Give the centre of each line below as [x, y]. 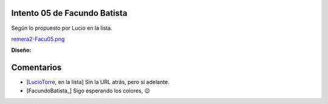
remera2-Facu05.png [38, 39]
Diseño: [21, 50]
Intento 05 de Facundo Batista [69, 13]
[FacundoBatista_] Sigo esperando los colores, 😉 [88, 91]
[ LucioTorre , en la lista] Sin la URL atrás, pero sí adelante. [98, 82]
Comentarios [36, 68]
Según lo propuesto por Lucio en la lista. [62, 28]
